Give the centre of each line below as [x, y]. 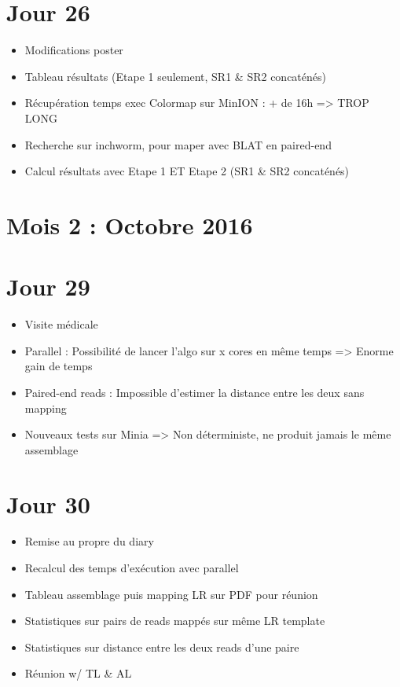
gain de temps [59, 366]
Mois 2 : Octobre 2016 [130, 224]
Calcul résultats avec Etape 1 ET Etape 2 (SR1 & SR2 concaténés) [187, 171]
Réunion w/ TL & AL [78, 673]
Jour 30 [48, 503]
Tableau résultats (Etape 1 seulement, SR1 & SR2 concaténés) [175, 76]
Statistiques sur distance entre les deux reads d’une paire [162, 647]
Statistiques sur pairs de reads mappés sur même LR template [175, 621]
